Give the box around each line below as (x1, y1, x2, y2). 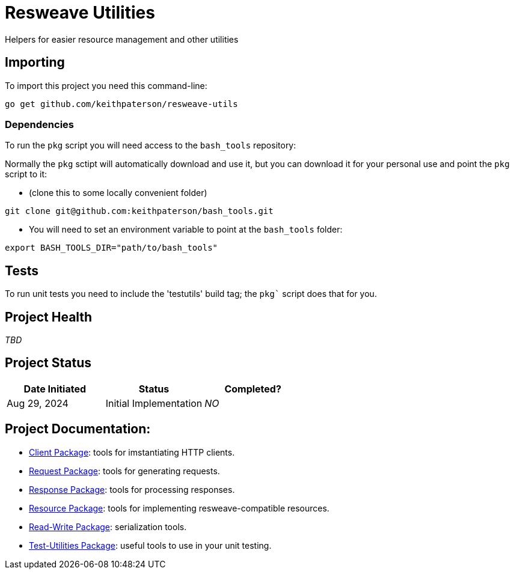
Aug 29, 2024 (7, 397, 69, 409)
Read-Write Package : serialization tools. (29, 521, 187, 532)
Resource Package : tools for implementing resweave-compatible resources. (29, 502, 329, 513)
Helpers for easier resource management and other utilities (5, 34, 239, 44)
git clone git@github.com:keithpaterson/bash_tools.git (5, 206, 274, 216)
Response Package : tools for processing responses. (29, 484, 235, 495)
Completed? (224, 382, 281, 395)
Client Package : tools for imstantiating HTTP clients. (29, 447, 235, 457)
